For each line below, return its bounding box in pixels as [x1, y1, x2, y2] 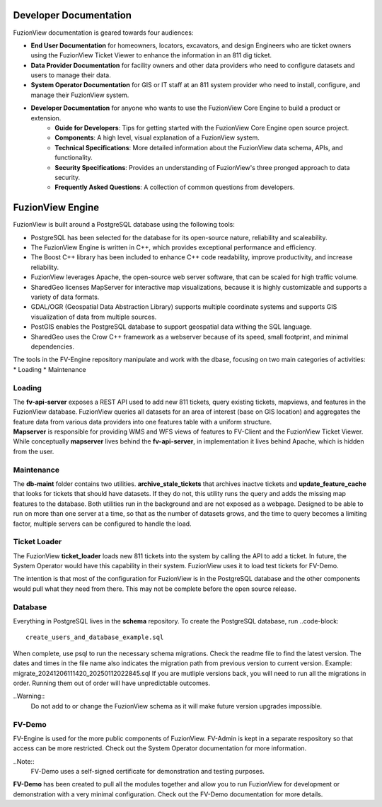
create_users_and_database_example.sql [25, 633, 164, 641]
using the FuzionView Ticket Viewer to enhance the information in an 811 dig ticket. [30, 51, 272, 60]
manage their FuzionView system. [30, 91, 129, 99]
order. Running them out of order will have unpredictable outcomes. [13, 679, 211, 687]
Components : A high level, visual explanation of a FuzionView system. [54, 133, 260, 142]
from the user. [13, 447, 54, 456]
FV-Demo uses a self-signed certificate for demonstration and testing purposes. [30, 767, 265, 776]
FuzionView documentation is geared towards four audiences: [13, 28, 194, 37]
